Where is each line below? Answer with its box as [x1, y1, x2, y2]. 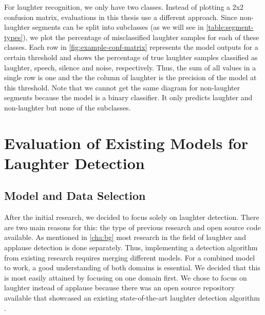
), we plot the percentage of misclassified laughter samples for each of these [23, 31, 259, 42]
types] [4, 31, 23, 42]
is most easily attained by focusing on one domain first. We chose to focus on [4, 272, 247, 283]
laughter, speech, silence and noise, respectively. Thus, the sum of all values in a [4, 62, 256, 72]
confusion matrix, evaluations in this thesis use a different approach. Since [4, 11, 238, 22]
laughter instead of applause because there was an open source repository [4, 282, 235, 293]
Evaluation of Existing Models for [4, 132, 249, 153]
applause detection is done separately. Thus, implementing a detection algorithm [4, 242, 258, 253]
